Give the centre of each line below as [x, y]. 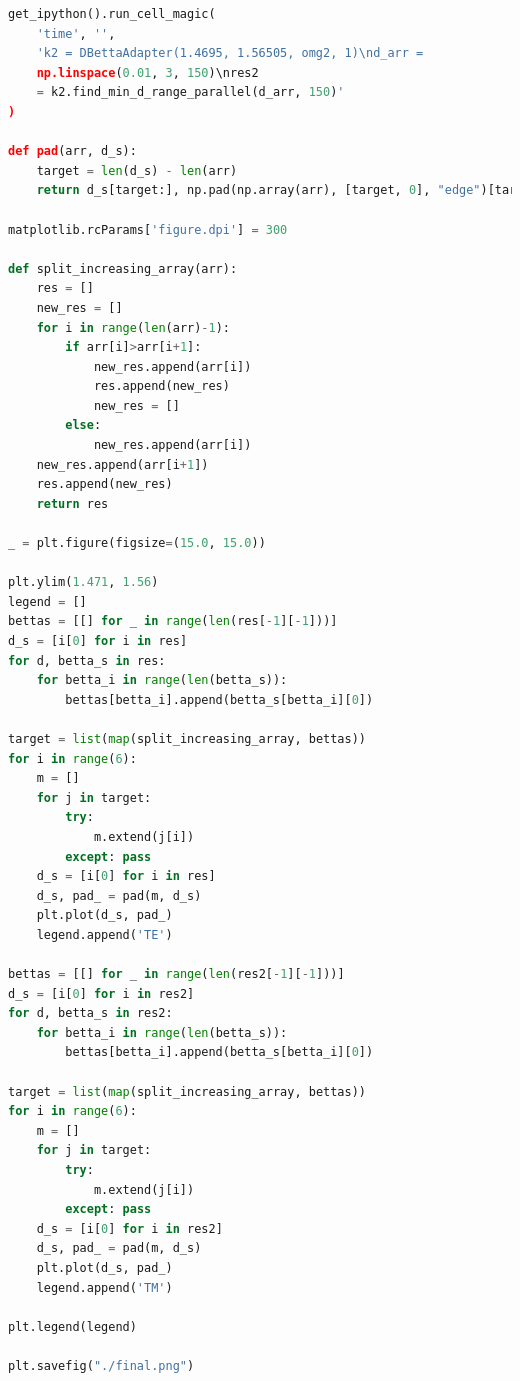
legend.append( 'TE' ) [104, 934]
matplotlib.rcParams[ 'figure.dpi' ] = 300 [148, 229]
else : [83, 425]
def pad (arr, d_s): [72, 151]
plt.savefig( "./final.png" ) [101, 1365]
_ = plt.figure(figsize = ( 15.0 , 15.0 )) [137, 543]
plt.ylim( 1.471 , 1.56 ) [83, 582]
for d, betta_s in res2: [90, 1013]
